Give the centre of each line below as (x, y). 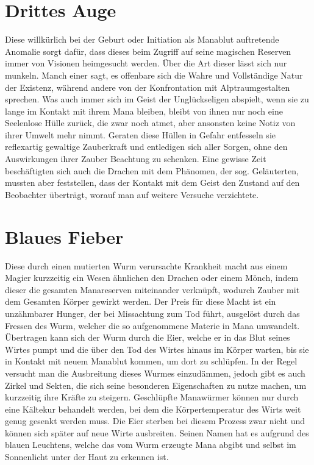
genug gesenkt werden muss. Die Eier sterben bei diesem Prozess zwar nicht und (155, 421)
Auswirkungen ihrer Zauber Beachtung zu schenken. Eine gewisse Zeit (136, 159)
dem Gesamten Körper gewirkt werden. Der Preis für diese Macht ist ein (141, 301)
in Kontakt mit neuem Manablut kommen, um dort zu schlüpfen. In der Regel (151, 361)
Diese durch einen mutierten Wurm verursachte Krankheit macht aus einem (146, 265)
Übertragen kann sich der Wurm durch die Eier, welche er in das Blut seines (148, 337)
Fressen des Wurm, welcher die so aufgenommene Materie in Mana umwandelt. (152, 325)
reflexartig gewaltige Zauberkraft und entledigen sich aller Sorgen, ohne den (146, 147)
